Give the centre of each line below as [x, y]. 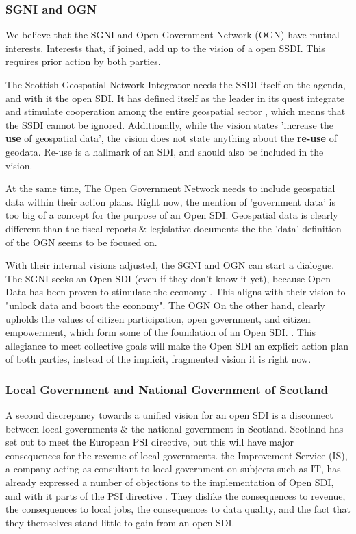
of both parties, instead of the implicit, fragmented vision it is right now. [158, 359]
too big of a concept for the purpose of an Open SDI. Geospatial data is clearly [172, 215]
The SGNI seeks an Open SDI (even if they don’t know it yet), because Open [168, 278]
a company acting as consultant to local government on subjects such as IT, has [173, 469]
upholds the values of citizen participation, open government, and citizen [158, 318]
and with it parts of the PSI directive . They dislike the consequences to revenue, [176, 495]
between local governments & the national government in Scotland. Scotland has [175, 428]
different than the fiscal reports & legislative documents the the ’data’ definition [174, 228]
